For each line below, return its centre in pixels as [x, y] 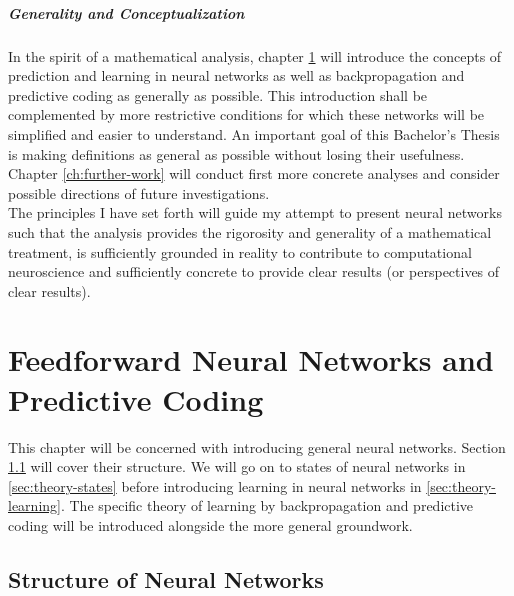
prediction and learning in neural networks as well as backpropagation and [236, 75]
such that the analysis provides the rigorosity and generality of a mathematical [250, 231]
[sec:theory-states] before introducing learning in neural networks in [215, 485]
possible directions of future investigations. [139, 192]
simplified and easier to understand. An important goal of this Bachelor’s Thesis [254, 133]
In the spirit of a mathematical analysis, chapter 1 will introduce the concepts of [255, 55]
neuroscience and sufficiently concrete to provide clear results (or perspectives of [254, 271]
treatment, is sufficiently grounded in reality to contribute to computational [240, 251]
